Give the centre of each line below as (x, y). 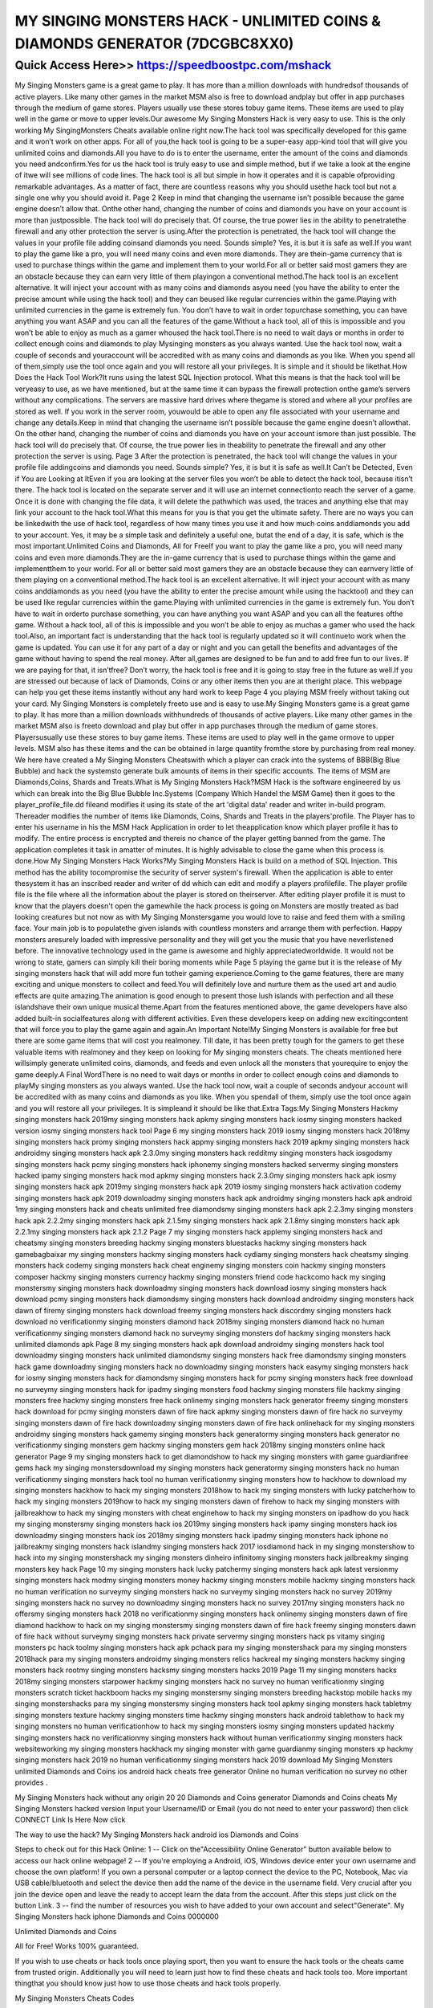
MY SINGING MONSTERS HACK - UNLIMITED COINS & (198, 21)
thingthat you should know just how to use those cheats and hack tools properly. (148, 1983)
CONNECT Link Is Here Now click (70, 1820)
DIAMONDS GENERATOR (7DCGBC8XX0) (154, 43)
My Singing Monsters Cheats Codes (75, 1998)
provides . (31, 1782)
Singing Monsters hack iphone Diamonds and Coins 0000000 (117, 1916)
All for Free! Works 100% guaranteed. (77, 1946)
